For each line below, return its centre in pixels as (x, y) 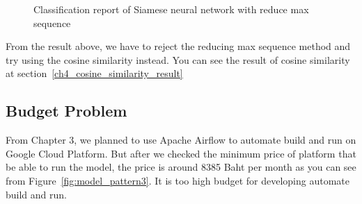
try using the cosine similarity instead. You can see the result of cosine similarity (178, 59)
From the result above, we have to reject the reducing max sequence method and (178, 46)
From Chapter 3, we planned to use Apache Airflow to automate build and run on (181, 140)
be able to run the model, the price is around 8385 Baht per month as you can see (181, 167)
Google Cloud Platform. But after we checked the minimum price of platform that (181, 153)
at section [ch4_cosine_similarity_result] (94, 73)
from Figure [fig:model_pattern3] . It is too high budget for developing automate (178, 180)
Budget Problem (66, 111)
